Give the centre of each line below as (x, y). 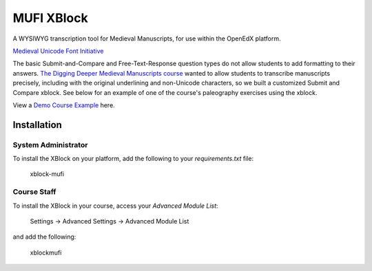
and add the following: (44, 237)
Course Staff (34, 192)
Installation (37, 125)
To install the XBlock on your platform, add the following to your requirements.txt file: (133, 159)
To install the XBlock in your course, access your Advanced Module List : (115, 206)
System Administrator (50, 144)
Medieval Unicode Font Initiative (58, 51)
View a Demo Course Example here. (64, 105)
